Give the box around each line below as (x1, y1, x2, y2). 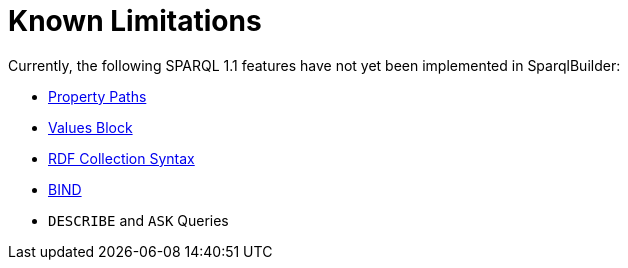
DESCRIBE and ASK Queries (48, 211, 229, 229)
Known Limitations (8, 4, 262, 38)
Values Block (48, 118, 133, 136)
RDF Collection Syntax (48, 149, 195, 167)
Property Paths (48, 87, 147, 105)
